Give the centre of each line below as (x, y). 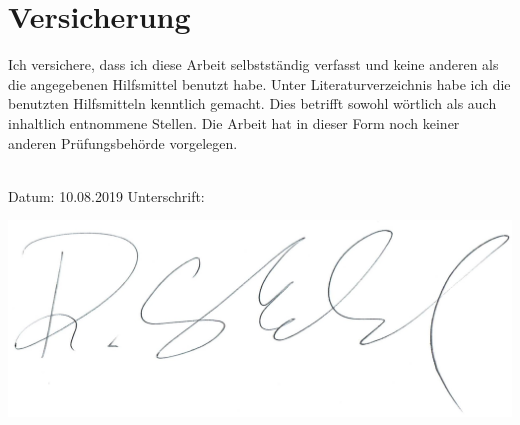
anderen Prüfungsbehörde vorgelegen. (123, 142)
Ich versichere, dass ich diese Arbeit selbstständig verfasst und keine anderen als (253, 64)
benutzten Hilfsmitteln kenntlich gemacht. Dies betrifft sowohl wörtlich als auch (252, 103)
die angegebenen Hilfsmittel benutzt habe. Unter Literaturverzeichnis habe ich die (259, 83)
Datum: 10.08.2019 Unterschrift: (106, 195)
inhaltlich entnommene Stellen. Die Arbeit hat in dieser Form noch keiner (234, 122)
